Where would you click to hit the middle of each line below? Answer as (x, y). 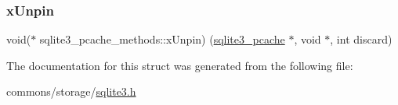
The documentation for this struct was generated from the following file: (180, 65)
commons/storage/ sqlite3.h (71, 91)
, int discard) (361, 39)
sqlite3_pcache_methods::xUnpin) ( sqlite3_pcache (162, 39)
